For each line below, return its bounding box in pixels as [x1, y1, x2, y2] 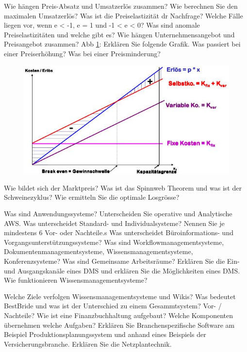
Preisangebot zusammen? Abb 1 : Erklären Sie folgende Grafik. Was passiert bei [4, 39, 241, 49]
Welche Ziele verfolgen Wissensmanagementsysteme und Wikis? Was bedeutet [4, 291, 236, 301]
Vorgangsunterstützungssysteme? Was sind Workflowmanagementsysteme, [4, 237, 224, 247]
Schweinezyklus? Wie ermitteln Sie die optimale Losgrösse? [4, 192, 180, 202]
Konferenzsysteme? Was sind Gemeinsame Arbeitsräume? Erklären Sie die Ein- [4, 256, 240, 266]
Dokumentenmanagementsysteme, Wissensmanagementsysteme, [4, 246, 193, 256]
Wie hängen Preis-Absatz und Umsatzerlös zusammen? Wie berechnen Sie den [4, 1, 238, 11]
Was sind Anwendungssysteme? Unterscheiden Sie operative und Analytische [4, 208, 232, 218]
